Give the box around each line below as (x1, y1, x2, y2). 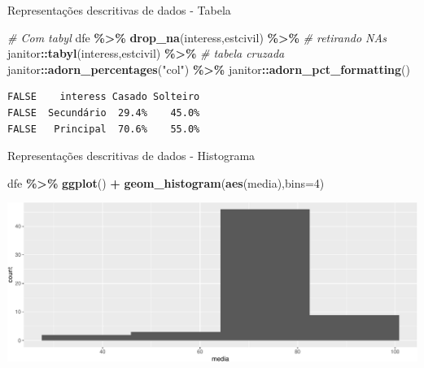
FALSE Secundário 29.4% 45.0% (7, 106, 200, 119)
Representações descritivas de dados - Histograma (7, 147, 256, 164)
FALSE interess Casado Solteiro (7, 91, 200, 103)
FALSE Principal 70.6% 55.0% (7, 123, 200, 135)
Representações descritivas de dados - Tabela (7, 2, 231, 18)
